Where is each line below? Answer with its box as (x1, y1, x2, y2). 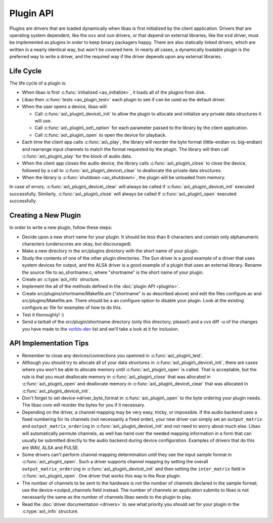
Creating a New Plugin (9, 211, 81, 220)
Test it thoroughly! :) (22, 311, 64, 317)
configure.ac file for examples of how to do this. (22, 304, 122, 311)
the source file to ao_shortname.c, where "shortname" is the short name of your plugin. (22, 269, 204, 275)
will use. (34, 117, 52, 124)
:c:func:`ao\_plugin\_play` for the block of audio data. (22, 153, 132, 159)
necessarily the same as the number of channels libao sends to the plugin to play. (22, 494, 192, 500)
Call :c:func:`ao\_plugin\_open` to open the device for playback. (34, 132, 167, 138)
